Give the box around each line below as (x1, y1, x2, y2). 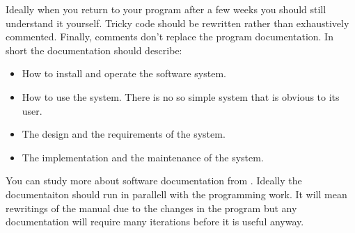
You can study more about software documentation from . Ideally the (6, 173, 302, 188)
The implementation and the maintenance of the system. (22, 150, 264, 164)
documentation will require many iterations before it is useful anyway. (6, 214, 304, 229)
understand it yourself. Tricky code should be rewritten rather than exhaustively (6, 15, 349, 30)
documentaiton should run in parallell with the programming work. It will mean (6, 186, 347, 201)
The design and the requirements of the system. (22, 127, 226, 141)
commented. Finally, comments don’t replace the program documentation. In (6, 29, 333, 44)
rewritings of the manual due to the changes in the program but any (6, 200, 297, 215)
